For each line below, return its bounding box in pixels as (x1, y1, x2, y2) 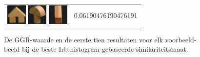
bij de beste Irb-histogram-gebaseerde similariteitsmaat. (21, 44, 188, 54)
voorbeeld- (165, 34, 197, 44)
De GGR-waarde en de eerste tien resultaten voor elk (4, 34, 163, 44)
